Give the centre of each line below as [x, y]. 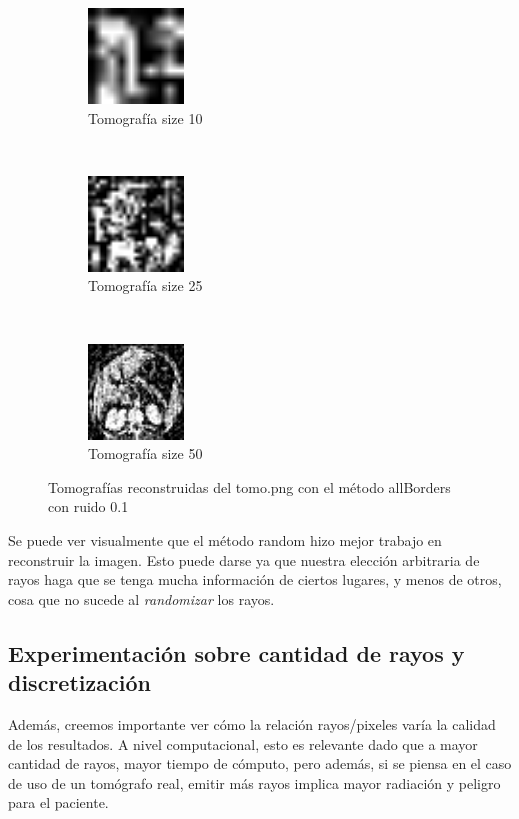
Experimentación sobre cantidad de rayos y [236, 652]
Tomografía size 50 [145, 453]
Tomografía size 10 [145, 117]
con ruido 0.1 [88, 506]
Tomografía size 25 [145, 285]
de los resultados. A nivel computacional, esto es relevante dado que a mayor [243, 743]
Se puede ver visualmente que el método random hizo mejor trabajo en [225, 539]
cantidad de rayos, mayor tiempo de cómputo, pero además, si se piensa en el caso [260, 763]
